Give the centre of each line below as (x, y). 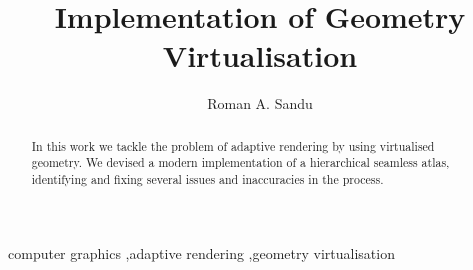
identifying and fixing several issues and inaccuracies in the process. (207, 179)
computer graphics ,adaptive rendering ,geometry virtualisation (201, 252)
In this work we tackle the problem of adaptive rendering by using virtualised (233, 145)
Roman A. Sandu (260, 103)
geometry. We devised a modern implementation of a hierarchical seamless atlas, (240, 162)
